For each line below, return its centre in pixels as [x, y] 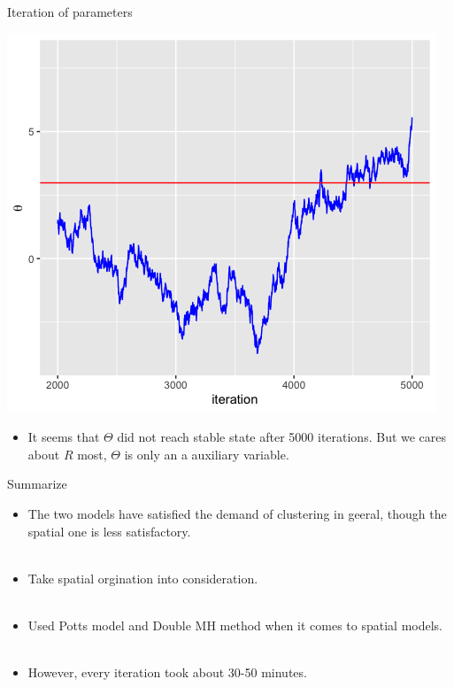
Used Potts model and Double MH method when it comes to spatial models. [235, 625]
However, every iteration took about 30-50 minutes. [167, 672]
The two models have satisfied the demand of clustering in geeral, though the [237, 513]
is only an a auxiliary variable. [207, 454]
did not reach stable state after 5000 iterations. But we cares [282, 437]
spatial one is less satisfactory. [109, 531]
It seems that [64, 437]
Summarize [37, 484]
